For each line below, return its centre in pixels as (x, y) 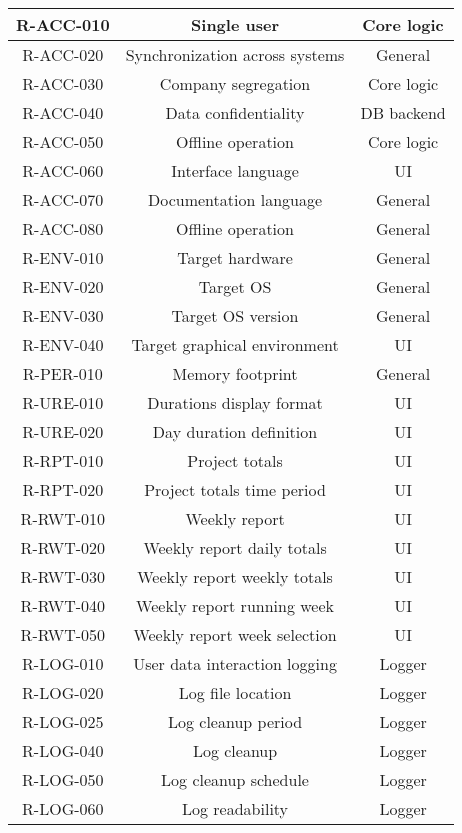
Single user (235, 24)
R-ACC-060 (63, 170)
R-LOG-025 (63, 721)
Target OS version (235, 315)
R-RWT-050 (63, 634)
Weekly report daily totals (235, 547)
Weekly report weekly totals (235, 576)
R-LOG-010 (63, 663)
